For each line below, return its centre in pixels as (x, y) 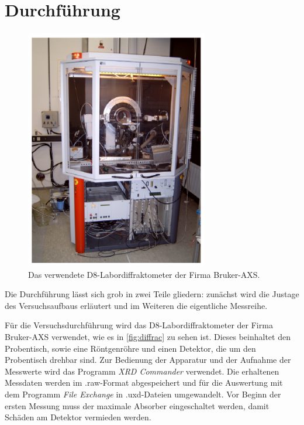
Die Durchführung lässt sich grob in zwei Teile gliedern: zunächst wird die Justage (152, 294)
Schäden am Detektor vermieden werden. (78, 417)
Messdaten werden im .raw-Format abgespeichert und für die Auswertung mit (144, 382)
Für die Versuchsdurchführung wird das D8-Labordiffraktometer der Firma (139, 325)
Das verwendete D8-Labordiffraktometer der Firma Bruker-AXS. (144, 274)
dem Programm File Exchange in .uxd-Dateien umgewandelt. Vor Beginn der (143, 394)
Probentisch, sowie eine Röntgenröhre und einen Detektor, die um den (130, 348)
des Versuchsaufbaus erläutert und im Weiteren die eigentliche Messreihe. (136, 305)
